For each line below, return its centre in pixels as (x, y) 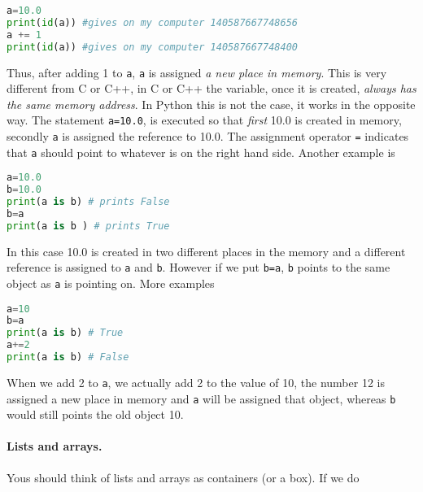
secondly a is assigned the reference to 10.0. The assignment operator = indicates (208, 136)
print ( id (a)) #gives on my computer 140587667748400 (152, 47)
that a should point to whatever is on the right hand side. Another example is (201, 152)
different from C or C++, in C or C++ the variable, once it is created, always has (211, 88)
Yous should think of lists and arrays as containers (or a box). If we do (183, 477)
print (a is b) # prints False (88, 202)
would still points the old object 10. (95, 414)
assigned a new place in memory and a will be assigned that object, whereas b (201, 398)
